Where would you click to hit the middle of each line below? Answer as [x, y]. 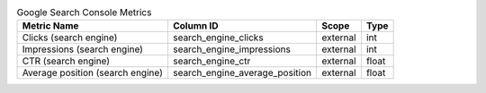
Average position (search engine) [93, 73]
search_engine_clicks [218, 38]
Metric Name [50, 26]
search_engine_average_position [242, 73]
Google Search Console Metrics [84, 13]
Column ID [196, 26]
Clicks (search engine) [70, 38]
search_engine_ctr [211, 61]
